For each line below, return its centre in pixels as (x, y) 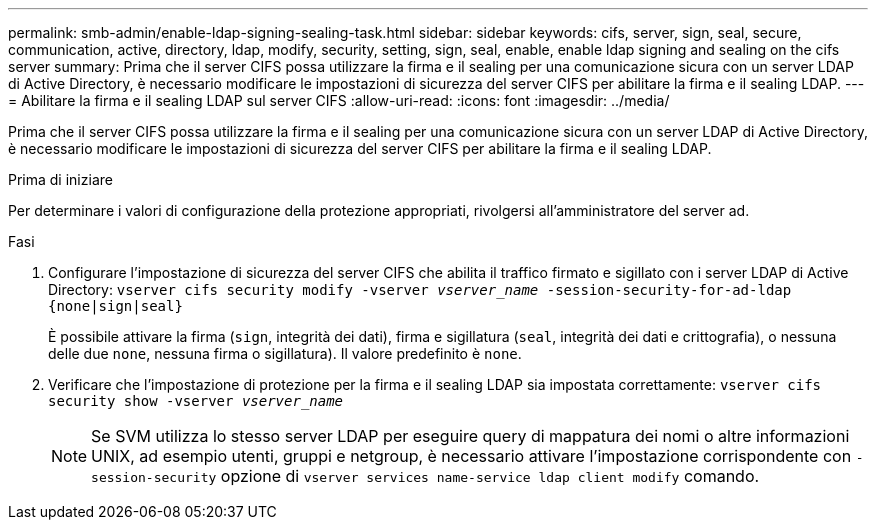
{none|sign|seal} (115, 306)
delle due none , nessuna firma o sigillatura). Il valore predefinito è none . (285, 353)
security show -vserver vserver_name (196, 401)
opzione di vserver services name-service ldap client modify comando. (490, 476)
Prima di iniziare (60, 179)
